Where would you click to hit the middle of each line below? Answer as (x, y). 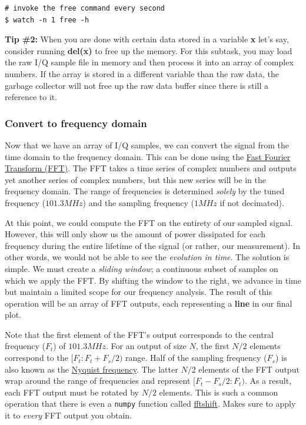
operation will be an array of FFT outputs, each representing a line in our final (149, 303)
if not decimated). (252, 202)
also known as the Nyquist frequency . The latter (92, 369)
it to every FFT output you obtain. (69, 415)
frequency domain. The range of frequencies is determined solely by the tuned (145, 191)
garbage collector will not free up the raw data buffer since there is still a (137, 85)
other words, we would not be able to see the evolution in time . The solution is (147, 257)
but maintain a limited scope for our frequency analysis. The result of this (139, 292)
